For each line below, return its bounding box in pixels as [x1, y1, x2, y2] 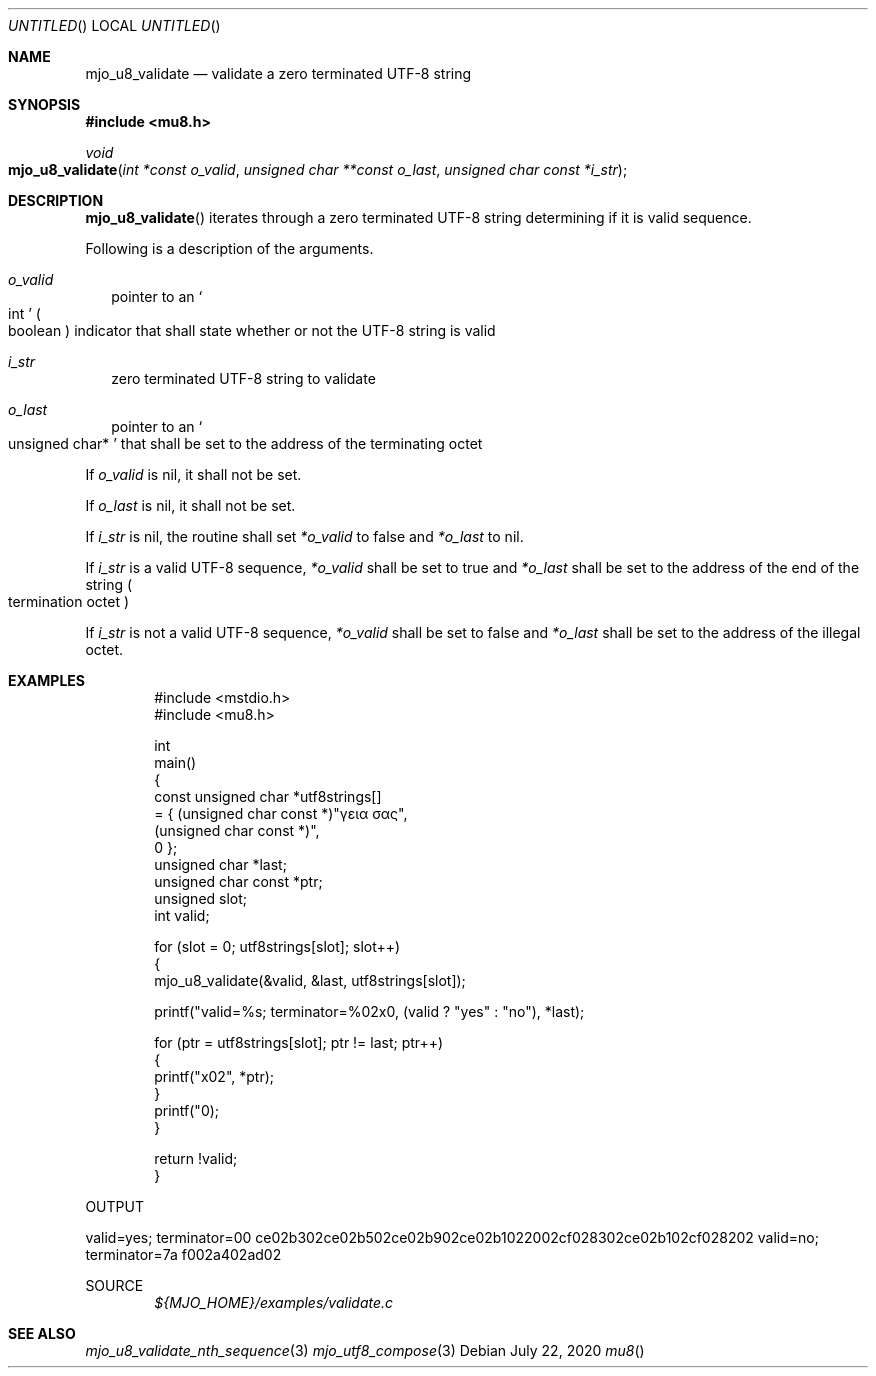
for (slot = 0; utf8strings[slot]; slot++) [154, 938, 401, 955]
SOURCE [85, 1277, 144, 1294]
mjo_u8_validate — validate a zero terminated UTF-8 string [85, 65, 472, 82]
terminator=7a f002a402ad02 [85, 1246, 282, 1263]
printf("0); [154, 1102, 220, 1119]
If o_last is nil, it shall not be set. [85, 497, 296, 514]
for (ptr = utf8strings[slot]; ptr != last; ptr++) [154, 1034, 444, 1051]
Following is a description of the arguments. [85, 240, 374, 257]
